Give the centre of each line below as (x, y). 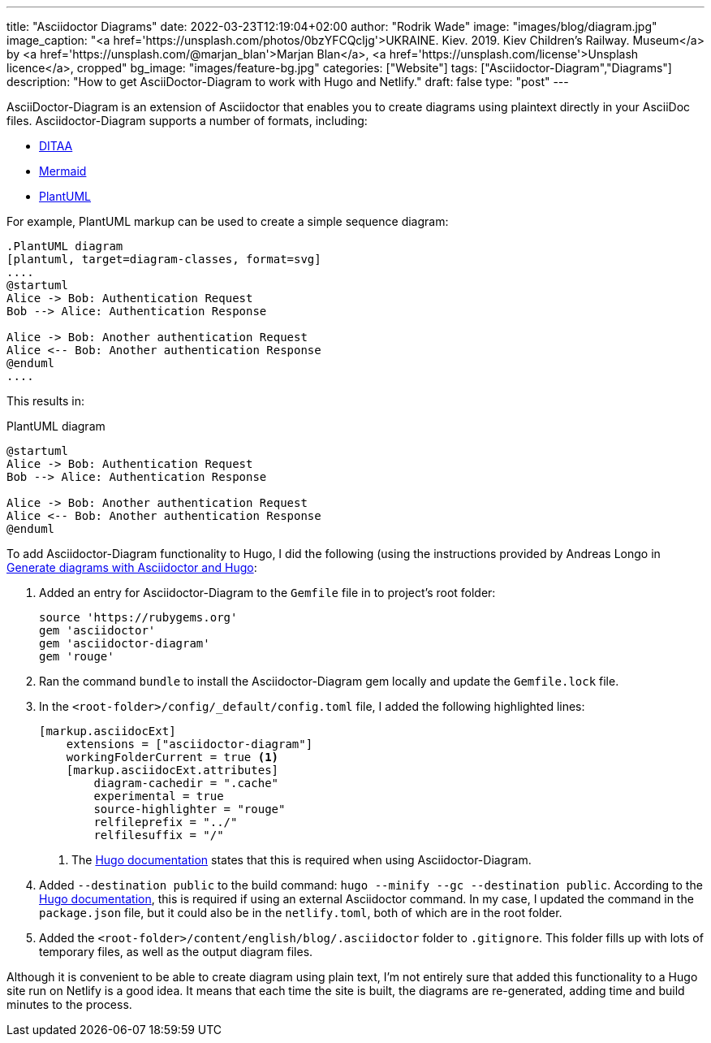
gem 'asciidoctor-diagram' (125, 643)
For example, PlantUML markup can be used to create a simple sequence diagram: (228, 221)
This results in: (45, 401)
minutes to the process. (69, 1004)
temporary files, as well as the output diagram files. (176, 952)
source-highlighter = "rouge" (190, 809)
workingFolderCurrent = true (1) (172, 757)
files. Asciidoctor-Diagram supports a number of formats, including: (187, 121)
